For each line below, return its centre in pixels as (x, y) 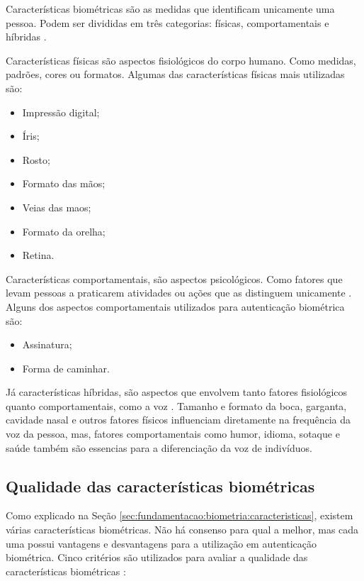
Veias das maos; (57, 207)
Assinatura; (47, 344)
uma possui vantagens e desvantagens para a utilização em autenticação (161, 543)
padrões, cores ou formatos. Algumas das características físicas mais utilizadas (175, 74)
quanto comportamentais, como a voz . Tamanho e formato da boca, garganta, (176, 405)
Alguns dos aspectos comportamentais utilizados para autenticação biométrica (175, 306)
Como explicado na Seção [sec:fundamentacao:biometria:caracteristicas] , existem (180, 515)
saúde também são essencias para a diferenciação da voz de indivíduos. (159, 447)
